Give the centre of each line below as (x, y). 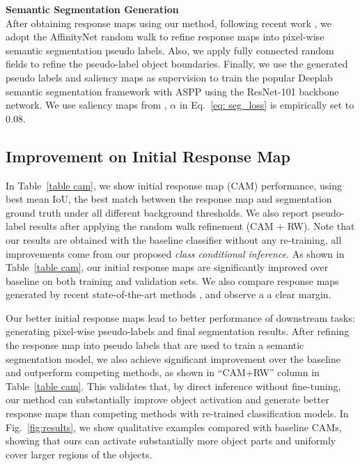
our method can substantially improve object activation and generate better (167, 399)
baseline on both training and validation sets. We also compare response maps (172, 280)
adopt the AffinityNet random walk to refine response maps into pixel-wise (165, 37)
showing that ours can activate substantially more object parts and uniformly (171, 441)
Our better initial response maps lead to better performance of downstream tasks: (180, 317)
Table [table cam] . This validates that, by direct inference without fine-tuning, (173, 386)
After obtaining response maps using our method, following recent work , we (169, 23)
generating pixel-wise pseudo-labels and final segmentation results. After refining (178, 331)
